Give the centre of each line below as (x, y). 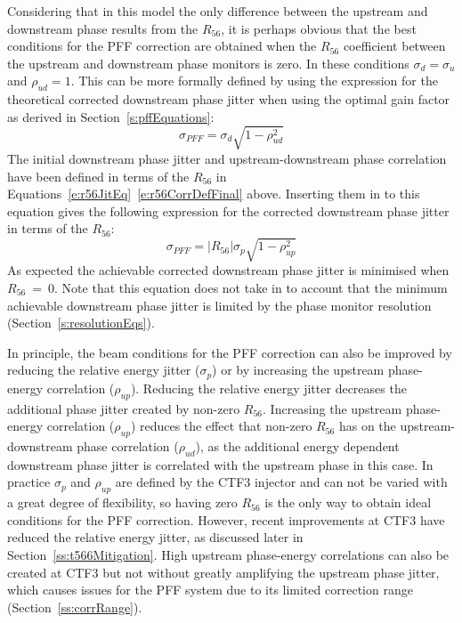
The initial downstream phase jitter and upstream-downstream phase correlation (227, 158)
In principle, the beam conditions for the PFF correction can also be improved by (230, 352)
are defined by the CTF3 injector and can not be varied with (281, 482)
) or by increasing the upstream (298, 370)
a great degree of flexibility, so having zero (122, 502)
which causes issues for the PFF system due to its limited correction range (210, 590)
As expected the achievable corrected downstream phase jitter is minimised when (228, 270)
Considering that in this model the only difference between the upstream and (218, 11)
